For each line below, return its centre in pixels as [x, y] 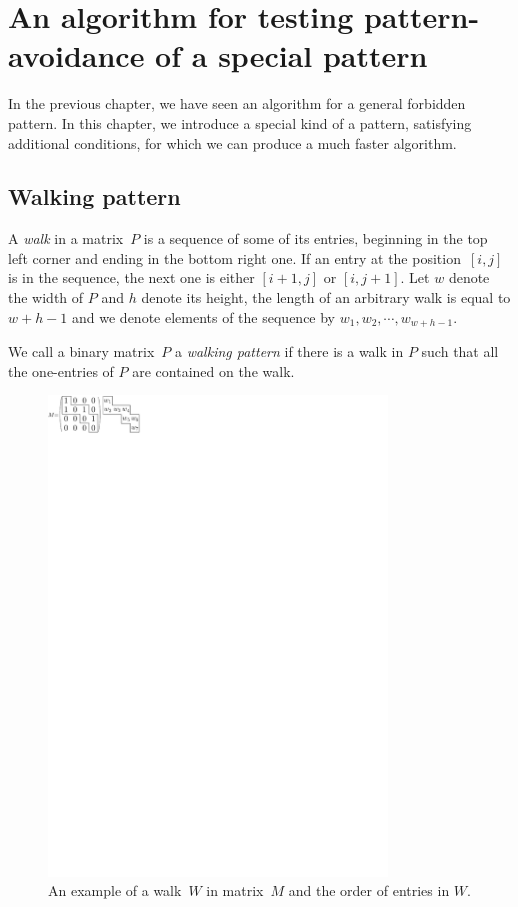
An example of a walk [115, 890]
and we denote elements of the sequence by [204, 316]
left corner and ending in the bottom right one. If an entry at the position [234, 257]
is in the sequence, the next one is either [131, 277]
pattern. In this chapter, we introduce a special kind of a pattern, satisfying [240, 122]
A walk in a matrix [66, 238]
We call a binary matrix [81, 351]
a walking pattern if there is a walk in [289, 351]
